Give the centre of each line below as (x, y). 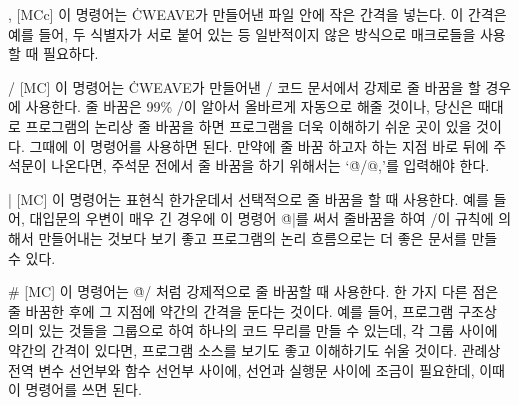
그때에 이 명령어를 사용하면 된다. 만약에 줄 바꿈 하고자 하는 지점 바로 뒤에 (259, 145)
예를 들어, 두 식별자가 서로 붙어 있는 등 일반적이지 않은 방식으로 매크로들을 (242, 33)
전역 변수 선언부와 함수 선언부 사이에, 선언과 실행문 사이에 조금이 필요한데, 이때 (256, 369)
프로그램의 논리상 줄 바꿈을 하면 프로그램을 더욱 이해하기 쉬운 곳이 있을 (248, 125)
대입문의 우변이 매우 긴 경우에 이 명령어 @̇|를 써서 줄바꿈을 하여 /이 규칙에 (261, 218)
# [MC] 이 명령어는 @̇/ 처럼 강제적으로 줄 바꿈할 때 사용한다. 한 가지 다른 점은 (253, 291)
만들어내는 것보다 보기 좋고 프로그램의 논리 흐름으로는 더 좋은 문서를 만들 (268, 237)
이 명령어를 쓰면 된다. (75, 389)
